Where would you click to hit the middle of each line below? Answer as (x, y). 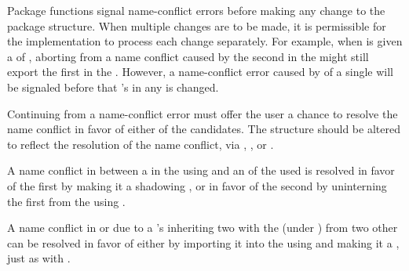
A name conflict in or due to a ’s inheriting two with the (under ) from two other (203, 228)
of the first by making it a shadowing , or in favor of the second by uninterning (197, 185)
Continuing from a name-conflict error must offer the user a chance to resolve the (203, 113)
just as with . (39, 258)
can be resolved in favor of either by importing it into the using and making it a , (203, 242)
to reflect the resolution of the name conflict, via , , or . (141, 144)
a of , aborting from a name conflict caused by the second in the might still (188, 56)
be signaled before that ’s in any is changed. (113, 87)
